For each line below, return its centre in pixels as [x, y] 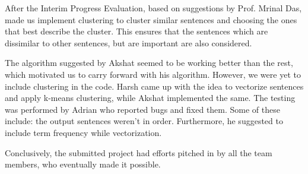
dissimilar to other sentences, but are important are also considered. [128, 42]
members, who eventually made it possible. [83, 164]
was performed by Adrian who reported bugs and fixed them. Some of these [142, 109]
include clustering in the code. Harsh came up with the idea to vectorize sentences [154, 86]
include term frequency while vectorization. [83, 132]
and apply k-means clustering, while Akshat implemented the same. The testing [150, 98]
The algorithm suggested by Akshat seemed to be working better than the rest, [149, 63]
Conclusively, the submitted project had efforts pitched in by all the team [139, 152]
